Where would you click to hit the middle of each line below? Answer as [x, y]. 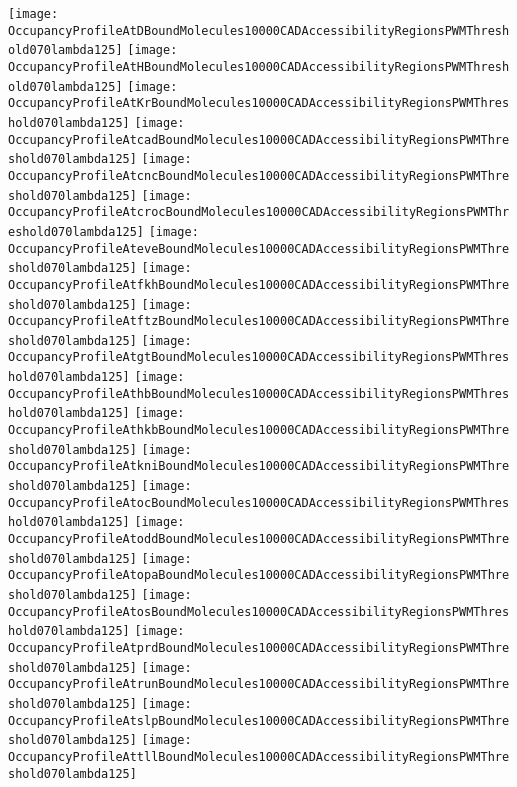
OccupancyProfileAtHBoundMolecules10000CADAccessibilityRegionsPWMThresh [259, 66]
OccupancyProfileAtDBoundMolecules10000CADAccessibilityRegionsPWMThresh [259, 30]
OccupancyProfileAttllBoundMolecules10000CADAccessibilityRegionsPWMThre [259, 756]
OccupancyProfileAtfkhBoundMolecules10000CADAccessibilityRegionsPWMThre [259, 284]
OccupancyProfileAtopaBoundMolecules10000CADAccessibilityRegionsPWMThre [259, 575]
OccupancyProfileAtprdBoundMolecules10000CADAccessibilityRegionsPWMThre [259, 647]
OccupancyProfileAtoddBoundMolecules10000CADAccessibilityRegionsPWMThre [259, 539]
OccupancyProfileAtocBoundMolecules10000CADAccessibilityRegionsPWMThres [259, 502]
